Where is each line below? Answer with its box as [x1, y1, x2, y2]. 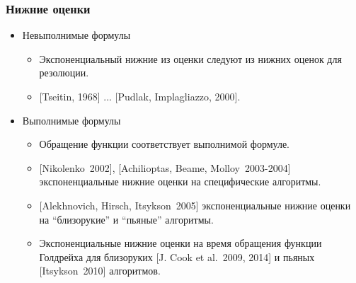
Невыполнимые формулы [22, 28, 131, 42]
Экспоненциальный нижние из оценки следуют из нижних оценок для [39, 51, 342, 66]
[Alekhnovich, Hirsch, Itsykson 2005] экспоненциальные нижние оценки [39, 197, 351, 212]
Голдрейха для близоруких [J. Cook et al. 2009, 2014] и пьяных [39, 249, 315, 264]
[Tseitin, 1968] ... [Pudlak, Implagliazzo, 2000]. [39, 89, 241, 103]
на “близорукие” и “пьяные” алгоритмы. [39, 212, 214, 226]
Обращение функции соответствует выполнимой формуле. [39, 137, 290, 151]
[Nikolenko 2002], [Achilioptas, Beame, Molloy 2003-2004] [39, 160, 291, 175]
